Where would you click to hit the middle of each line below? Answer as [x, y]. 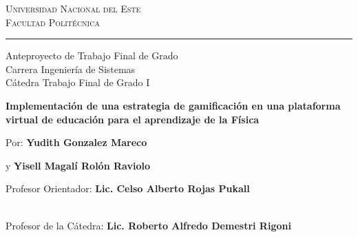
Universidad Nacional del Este [73, 8]
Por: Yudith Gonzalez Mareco [76, 142]
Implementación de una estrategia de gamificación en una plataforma [173, 105]
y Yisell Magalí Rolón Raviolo [78, 165]
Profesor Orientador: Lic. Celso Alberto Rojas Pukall [128, 188]
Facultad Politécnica [53, 22]
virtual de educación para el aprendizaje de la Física [133, 119]
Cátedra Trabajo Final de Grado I [78, 82]
